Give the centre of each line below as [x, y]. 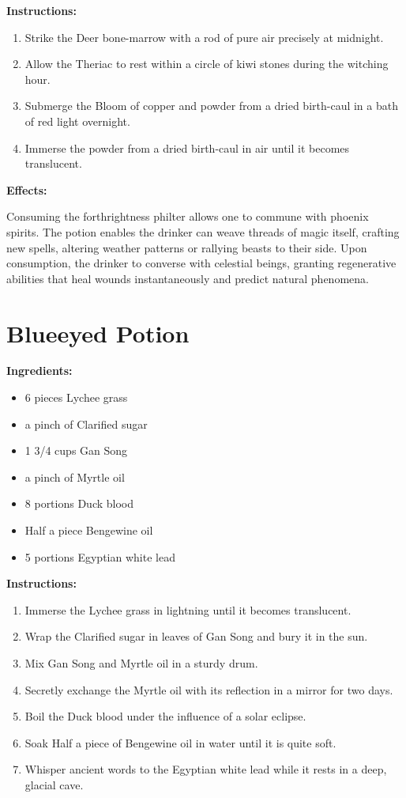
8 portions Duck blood [79, 503]
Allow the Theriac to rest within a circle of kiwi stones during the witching [207, 64]
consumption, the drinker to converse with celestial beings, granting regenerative [201, 263]
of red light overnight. [77, 121]
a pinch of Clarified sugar [86, 424]
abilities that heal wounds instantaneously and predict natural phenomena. [188, 278]
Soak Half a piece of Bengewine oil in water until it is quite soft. [180, 742]
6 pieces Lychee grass [76, 397]
